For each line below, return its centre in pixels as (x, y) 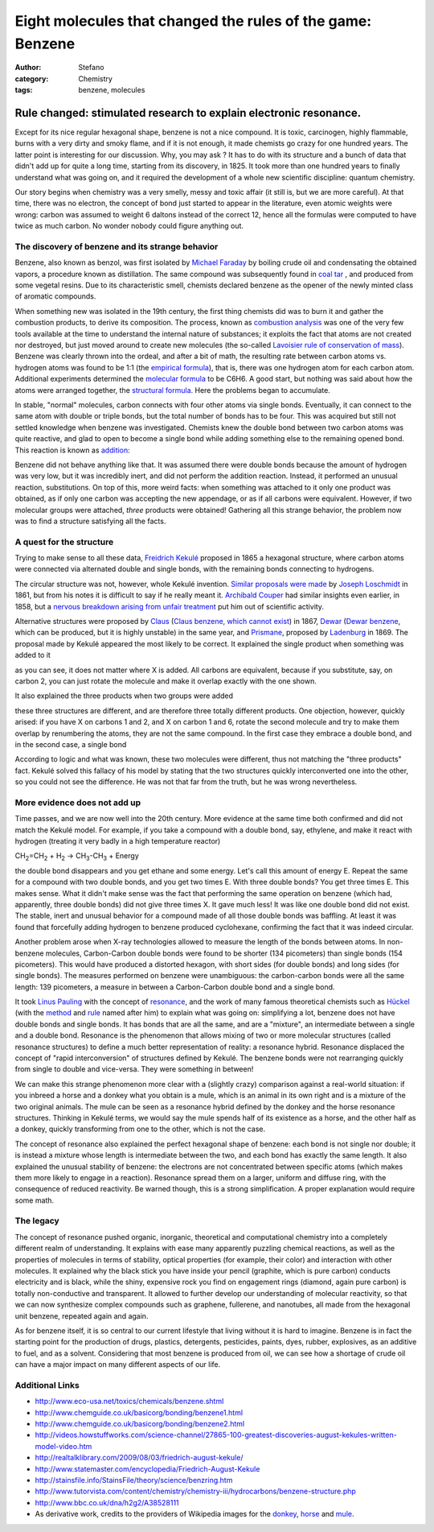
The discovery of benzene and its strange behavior (117, 246)
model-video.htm (63, 1446)
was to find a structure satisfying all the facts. (90, 521)
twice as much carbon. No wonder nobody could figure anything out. (129, 226)
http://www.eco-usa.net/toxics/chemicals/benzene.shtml (129, 1402)
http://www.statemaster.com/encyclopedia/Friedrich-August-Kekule (147, 1468)
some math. (35, 1200)
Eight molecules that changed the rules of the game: (193, 21)
